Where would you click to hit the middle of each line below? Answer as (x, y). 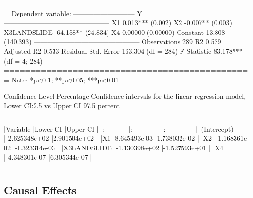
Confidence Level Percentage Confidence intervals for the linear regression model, (125, 96)
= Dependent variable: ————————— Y (73, 13)
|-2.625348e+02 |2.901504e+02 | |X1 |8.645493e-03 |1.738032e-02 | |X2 (108, 138)
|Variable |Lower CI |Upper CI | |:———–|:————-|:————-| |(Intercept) (119, 128)
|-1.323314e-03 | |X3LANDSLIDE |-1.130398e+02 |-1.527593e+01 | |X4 (118, 147)
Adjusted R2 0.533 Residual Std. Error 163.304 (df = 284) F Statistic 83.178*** (123, 51)
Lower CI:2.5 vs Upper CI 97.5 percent (62, 105)
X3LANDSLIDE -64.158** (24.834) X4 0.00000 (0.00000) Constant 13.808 (115, 32)
